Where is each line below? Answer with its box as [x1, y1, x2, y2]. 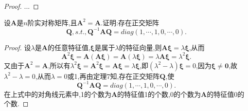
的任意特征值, [47, 42, 90, 52]
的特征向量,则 [119, 42, 162, 52]
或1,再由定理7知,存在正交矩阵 [67, 71, 160, 81]
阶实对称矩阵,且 [27, 17, 77, 27]
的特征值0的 [207, 89, 245, 99]
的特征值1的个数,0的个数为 [117, 89, 201, 99]
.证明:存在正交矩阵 [101, 17, 159, 27]
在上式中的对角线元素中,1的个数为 [4, 89, 111, 99]
